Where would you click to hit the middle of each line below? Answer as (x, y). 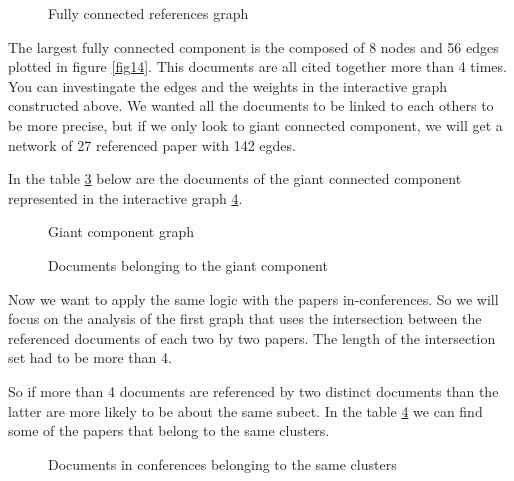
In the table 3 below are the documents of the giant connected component (235, 178)
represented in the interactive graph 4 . (125, 197)
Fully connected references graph (148, 13)
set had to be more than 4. (90, 357)
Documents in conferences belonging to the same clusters (222, 463)
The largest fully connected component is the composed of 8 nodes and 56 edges (253, 46)
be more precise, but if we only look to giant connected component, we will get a (255, 124)
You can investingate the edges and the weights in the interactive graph (227, 85)
